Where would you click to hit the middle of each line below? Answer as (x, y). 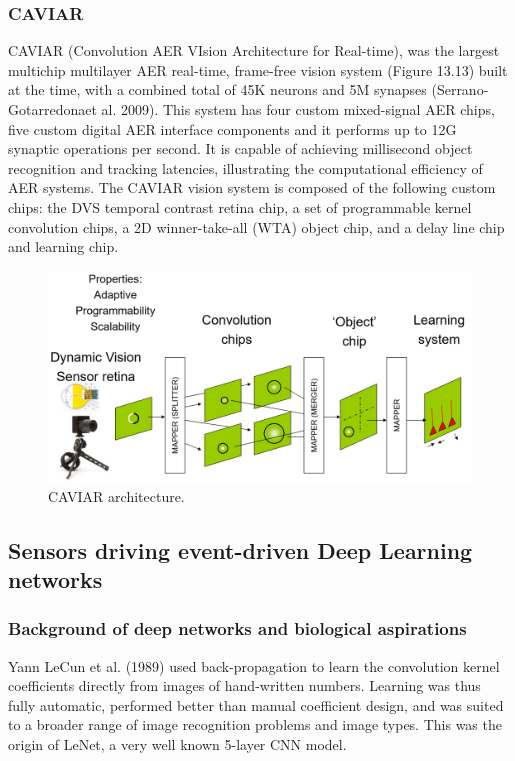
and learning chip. (63, 246)
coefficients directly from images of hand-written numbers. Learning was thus (244, 685)
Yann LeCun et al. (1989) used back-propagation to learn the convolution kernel (254, 665)
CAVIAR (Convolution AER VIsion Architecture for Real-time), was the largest (254, 50)
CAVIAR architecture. (116, 495)
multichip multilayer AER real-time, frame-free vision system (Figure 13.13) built (258, 69)
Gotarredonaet (52, 109)
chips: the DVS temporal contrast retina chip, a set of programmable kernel (240, 206)
